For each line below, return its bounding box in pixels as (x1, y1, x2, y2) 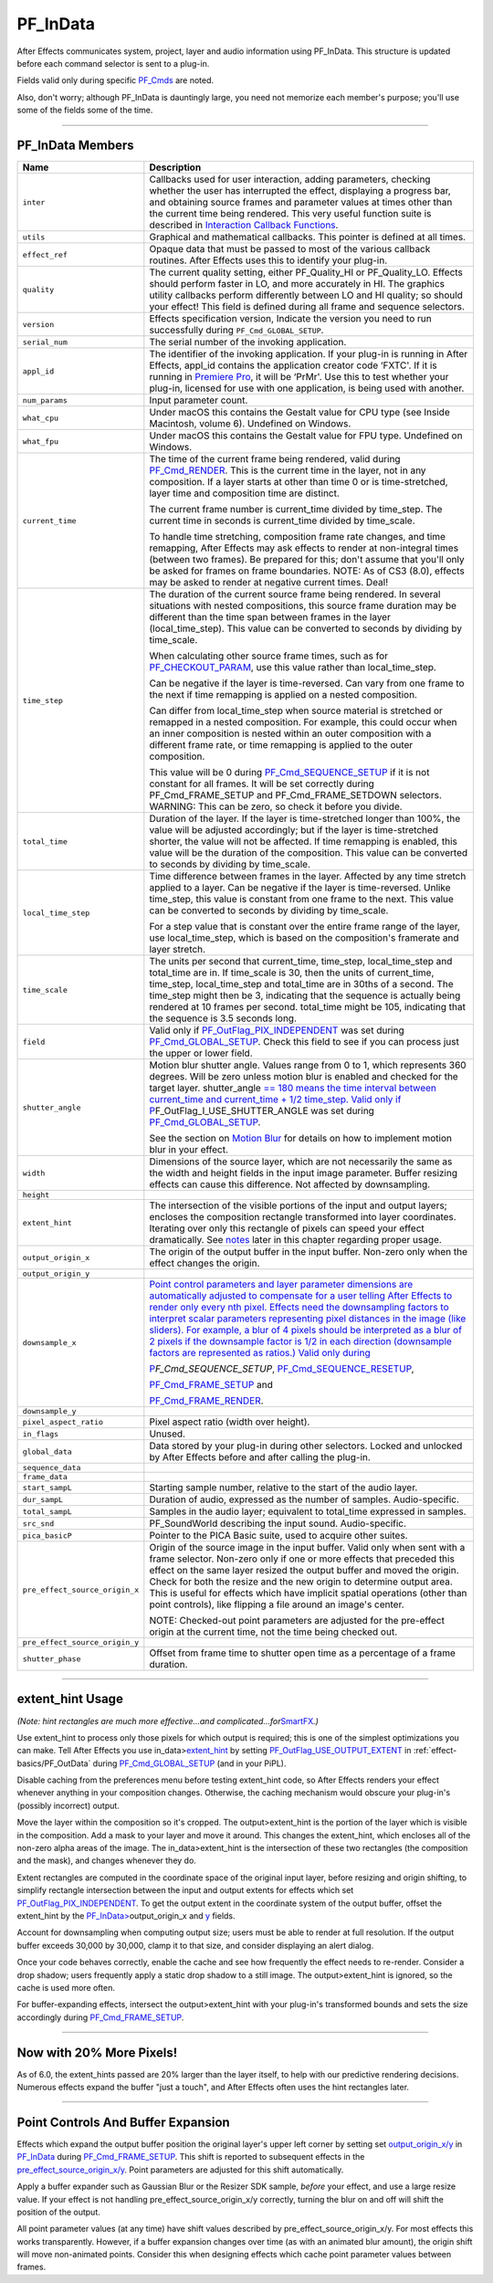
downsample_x (22, 1338, 77, 1347)
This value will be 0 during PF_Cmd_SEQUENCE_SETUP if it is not (149, 766, 430, 779)
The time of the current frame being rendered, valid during (149, 453, 401, 466)
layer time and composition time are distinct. (149, 487, 340, 500)
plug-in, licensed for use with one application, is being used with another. (149, 382, 465, 395)
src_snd (22, 1519, 55, 1529)
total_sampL (22, 1507, 72, 1516)
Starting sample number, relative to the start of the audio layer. (149, 1481, 418, 1494)
